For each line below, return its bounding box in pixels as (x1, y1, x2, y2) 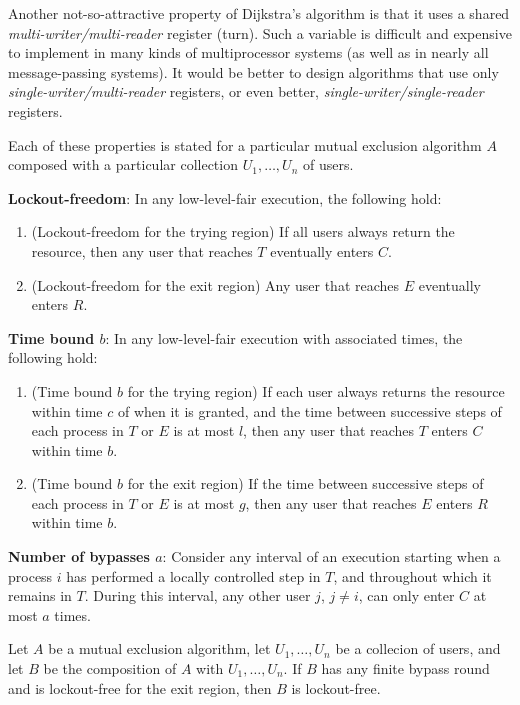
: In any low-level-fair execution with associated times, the (105, 327, 463, 348)
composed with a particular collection (8, 154, 238, 175)
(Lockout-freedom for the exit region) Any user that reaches (31, 274, 400, 295)
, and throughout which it (333, 565, 492, 586)
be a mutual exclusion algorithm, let (48, 638, 271, 659)
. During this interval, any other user (84, 585, 311, 606)
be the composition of (43, 658, 177, 679)
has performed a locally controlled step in (66, 565, 321, 586)
